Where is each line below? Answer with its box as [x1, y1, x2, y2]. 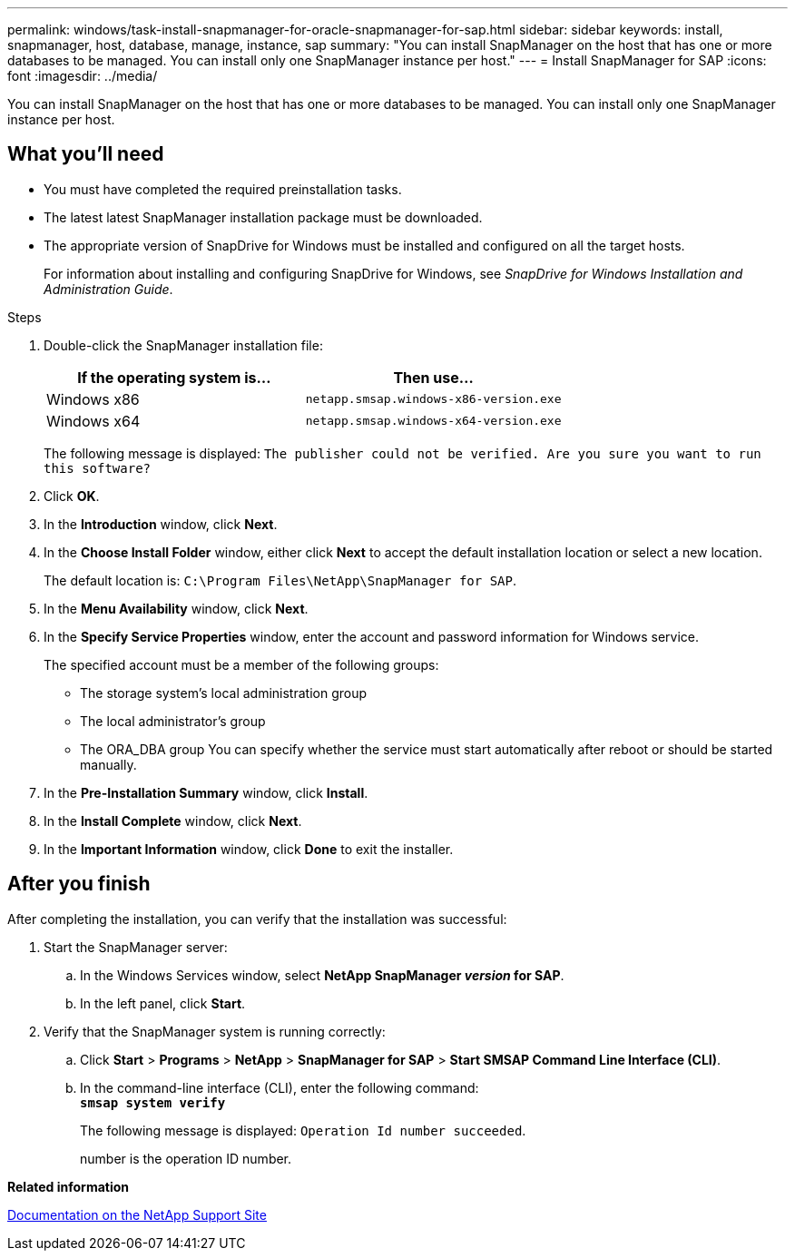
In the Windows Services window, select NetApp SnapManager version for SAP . [80, 967, 564, 983]
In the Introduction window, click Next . [44, 516, 278, 532]
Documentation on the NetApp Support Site [7, 1206, 267, 1223]
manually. [80, 756, 137, 772]
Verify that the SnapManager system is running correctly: [44, 1023, 386, 1039]
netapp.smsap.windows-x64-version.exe [305, 414, 562, 428]
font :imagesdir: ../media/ [7, 68, 158, 84]
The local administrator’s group [80, 713, 266, 729]
